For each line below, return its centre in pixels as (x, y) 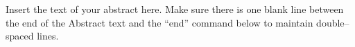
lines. (48, 36)
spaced (20, 36)
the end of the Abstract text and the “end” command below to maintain (159, 22)
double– (333, 22)
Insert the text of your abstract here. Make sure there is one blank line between (175, 9)
